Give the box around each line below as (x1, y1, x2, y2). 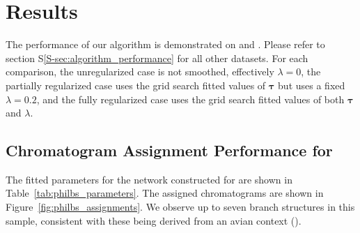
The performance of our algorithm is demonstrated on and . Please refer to (6, 37, 325, 52)
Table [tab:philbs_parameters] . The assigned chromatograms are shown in (6, 186, 324, 200)
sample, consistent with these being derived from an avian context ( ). (6, 213, 302, 227)
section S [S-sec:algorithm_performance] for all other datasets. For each (6, 50, 308, 65)
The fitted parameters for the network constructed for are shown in (6, 172, 292, 186)
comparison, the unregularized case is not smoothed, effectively (6, 64, 274, 79)
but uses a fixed (278, 77, 345, 92)
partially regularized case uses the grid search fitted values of (6, 77, 266, 92)
